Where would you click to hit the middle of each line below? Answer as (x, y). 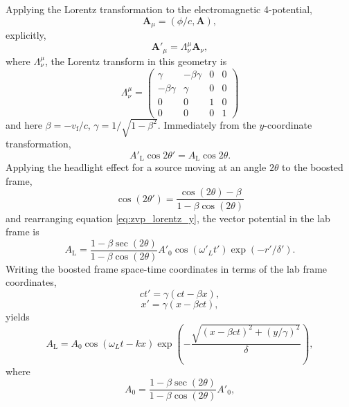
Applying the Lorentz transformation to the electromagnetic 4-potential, (159, 9)
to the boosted (313, 167)
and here (24, 124)
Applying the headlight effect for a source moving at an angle (136, 167)
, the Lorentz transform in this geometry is (136, 61)
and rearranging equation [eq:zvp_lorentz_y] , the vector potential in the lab (168, 218)
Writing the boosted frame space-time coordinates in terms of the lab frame (167, 268)
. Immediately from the (207, 124)
